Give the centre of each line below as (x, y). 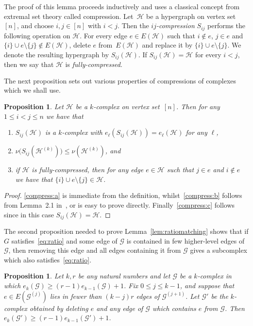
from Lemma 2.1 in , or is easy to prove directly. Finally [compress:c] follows (119, 205)
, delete (80, 45)
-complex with (82, 132)
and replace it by (167, 45)
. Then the (133, 25)
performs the (226, 25)
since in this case (29, 214)
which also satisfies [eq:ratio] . (48, 259)
